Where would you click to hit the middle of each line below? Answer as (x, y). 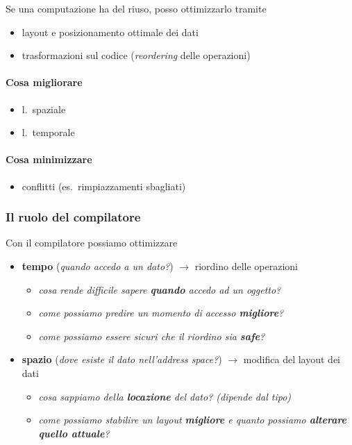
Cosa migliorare (44, 82)
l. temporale (48, 132)
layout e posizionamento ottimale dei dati (110, 32)
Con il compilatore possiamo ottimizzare (92, 243)
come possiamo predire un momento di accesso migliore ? (161, 313)
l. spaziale (44, 109)
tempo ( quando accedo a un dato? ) (98, 266)
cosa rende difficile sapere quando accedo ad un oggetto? (160, 289)
